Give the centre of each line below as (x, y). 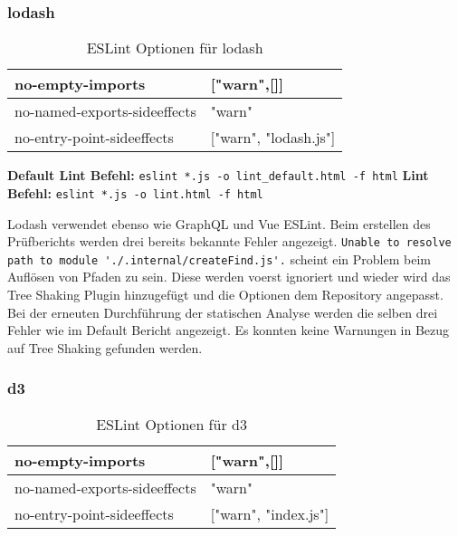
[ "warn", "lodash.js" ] (273, 138)
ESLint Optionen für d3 (172, 424)
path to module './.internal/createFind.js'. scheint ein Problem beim (219, 258)
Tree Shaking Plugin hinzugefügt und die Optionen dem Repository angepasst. (225, 295)
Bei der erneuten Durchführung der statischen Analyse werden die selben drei (223, 312)
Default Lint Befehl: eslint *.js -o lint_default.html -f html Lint (218, 175)
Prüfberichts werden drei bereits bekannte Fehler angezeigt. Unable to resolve (229, 241)
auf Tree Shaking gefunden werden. (105, 347)
